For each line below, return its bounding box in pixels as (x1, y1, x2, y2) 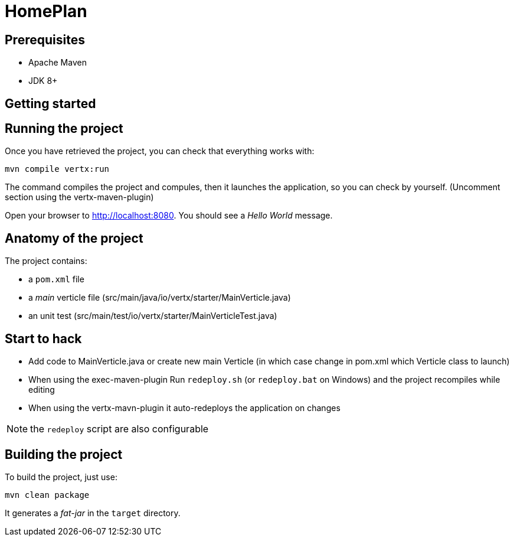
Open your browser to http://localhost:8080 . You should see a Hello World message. (5, 210, 333, 221)
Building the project (5, 447, 123, 462)
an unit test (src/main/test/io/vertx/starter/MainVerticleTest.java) (28, 311, 277, 321)
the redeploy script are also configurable (30, 423, 209, 435)
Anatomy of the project (5, 230, 143, 246)
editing (28, 384, 55, 395)
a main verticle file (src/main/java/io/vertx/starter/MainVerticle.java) (28, 292, 291, 303)
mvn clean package (5, 490, 90, 500)
